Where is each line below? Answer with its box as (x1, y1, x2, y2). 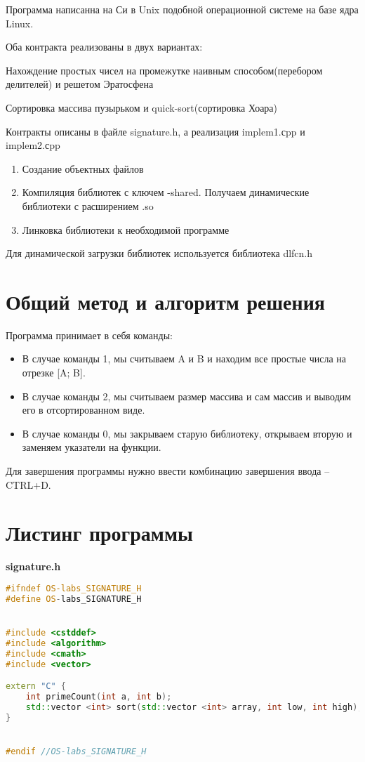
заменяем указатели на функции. (22, 440, 161, 454)
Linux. (6, 15, 34, 30)
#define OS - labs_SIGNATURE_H (6, 593, 142, 604)
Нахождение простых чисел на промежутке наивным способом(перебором (6, 63, 323, 77)
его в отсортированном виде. (22, 402, 145, 417)
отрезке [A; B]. (22, 365, 86, 380)
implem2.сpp (6, 138, 60, 152)
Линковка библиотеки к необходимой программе (22, 222, 230, 237)
